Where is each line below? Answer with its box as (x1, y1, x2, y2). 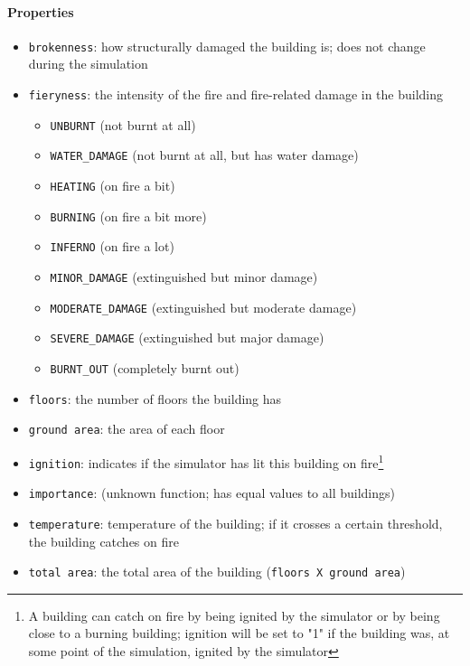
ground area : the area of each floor (28, 419, 225, 438)
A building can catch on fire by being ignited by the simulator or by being (28, 605, 440, 624)
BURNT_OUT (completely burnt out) (50, 358, 240, 377)
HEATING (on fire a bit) (50, 176, 175, 195)
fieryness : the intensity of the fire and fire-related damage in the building (28, 85, 444, 104)
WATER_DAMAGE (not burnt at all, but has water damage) (50, 145, 359, 164)
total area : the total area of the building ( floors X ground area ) (28, 562, 406, 581)
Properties (7, 2, 74, 21)
